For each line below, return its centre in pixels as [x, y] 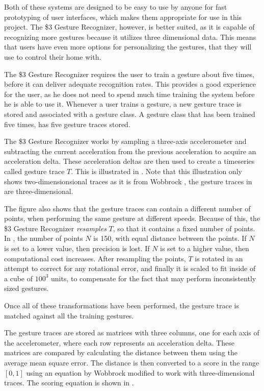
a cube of [18, 278]
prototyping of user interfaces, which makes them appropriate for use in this [123, 17]
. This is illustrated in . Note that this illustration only [156, 171]
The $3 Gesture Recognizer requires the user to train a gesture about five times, [129, 74]
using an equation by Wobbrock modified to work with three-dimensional [140, 372]
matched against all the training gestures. [69, 315]
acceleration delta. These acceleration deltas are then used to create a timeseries [129, 161]
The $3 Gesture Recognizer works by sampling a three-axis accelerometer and [125, 141]
